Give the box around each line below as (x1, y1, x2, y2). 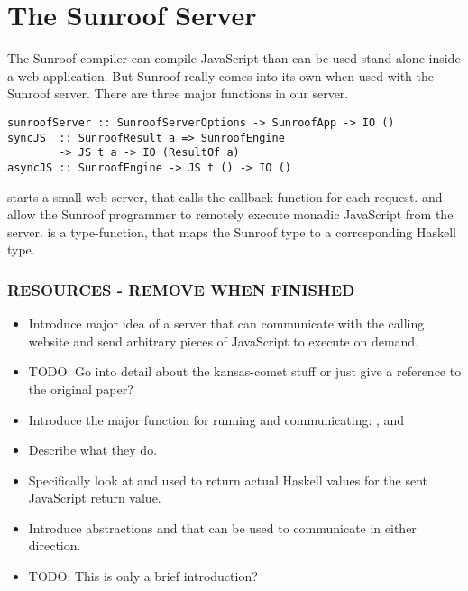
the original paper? (28, 379, 133, 398)
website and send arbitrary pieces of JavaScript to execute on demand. (28, 331, 419, 350)
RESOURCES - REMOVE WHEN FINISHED (7, 278, 355, 300)
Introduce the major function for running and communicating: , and (28, 410, 405, 429)
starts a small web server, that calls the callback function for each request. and (7, 187, 443, 206)
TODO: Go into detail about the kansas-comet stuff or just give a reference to (28, 362, 462, 381)
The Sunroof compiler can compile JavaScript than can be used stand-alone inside (7, 49, 461, 68)
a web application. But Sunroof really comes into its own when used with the (7, 66, 435, 85)
